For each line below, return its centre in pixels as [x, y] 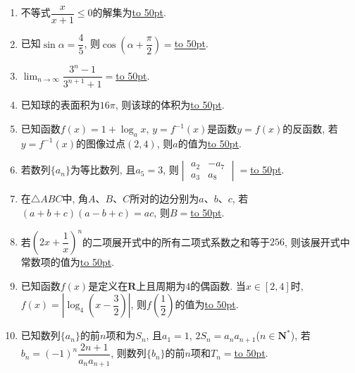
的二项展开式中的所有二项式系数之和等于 [176, 241]
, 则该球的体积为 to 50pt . [170, 105]
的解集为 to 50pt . [129, 12]
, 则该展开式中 [317, 241]
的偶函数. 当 [218, 285]
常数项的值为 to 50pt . [68, 262]
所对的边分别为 [164, 198]
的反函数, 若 [310, 129]
